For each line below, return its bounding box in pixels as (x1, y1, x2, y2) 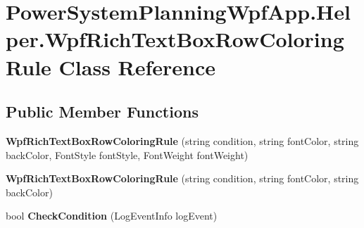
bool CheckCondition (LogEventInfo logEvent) (6, 208, 218, 223)
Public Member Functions (6, 101, 199, 122)
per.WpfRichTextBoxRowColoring (6, 25, 344, 53)
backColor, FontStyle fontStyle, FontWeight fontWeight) (6, 147, 249, 162)
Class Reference (58, 52, 216, 81)
